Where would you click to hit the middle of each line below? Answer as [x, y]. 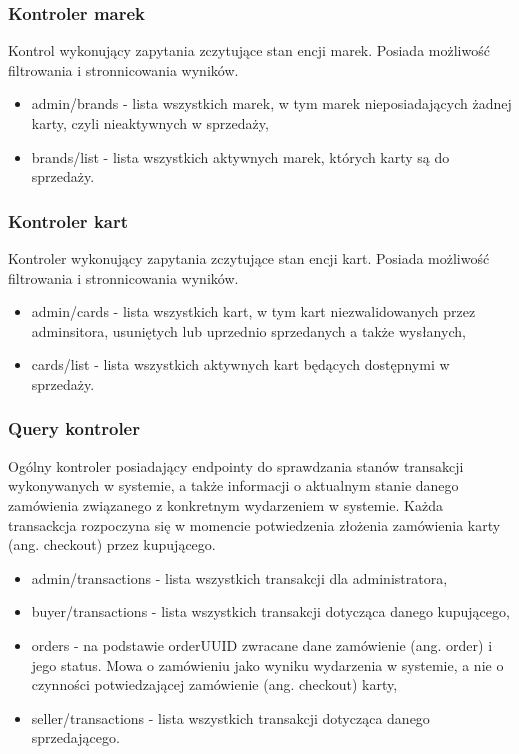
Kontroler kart [68, 220]
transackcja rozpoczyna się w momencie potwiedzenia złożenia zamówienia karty [254, 524]
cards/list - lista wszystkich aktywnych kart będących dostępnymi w [240, 364]
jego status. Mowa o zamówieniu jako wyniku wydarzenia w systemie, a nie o [267, 664]
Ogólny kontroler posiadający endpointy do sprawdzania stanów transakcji [236, 465]
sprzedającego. [75, 737]
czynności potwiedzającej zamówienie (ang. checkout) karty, [214, 684]
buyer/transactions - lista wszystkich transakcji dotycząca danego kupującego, [270, 611]
